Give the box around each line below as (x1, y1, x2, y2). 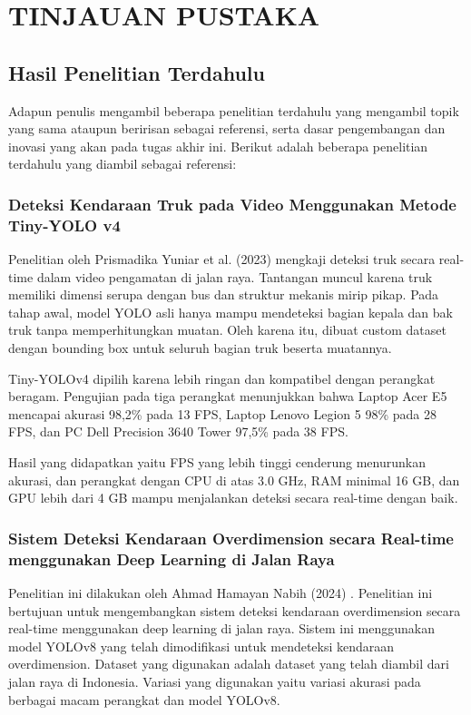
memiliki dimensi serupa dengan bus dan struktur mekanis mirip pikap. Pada (8, 285, 439, 304)
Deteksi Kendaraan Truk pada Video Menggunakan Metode (8, 192, 456, 215)
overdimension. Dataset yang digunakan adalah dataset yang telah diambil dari (8, 654, 449, 673)
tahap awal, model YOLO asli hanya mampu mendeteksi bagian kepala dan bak (8, 302, 453, 321)
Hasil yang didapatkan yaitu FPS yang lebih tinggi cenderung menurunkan (8, 453, 426, 472)
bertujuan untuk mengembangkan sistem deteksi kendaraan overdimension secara (8, 601, 461, 620)
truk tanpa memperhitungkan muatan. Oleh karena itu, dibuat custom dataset (8, 320, 446, 339)
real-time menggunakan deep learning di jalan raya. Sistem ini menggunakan (8, 619, 436, 638)
